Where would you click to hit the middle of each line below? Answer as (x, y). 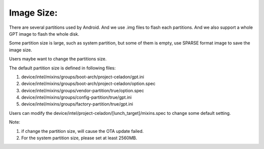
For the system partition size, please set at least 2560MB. (79, 138)
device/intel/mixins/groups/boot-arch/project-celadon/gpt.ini (83, 77)
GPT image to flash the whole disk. (44, 34)
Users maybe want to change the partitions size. (58, 59)
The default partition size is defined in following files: (62, 68)
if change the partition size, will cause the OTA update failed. (82, 131)
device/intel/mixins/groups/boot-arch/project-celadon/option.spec (88, 84)
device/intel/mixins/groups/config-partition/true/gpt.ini (77, 97)
